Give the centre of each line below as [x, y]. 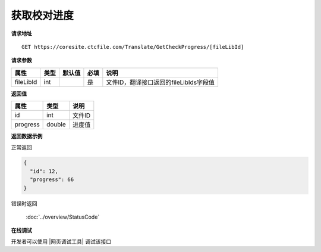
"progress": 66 [52, 180]
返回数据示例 [27, 136]
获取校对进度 [43, 15]
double [56, 125]
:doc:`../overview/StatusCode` [63, 217]
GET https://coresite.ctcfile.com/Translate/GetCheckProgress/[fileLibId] [133, 47]
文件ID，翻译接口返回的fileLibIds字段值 [160, 82]
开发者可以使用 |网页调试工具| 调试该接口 [61, 241]
